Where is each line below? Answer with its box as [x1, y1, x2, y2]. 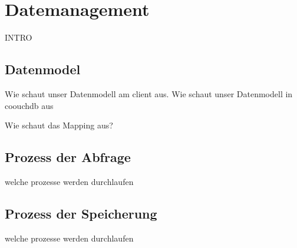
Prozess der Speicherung [5, 204, 157, 222]
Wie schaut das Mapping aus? [5, 119, 113, 131]
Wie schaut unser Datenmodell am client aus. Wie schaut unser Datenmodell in [5, 87, 293, 100]
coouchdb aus [5, 99, 54, 111]
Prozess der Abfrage [5, 148, 131, 166]
